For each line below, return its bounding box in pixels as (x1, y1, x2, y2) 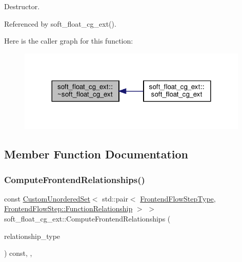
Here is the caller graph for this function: (4, 35, 133, 46)
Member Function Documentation (4, 146, 189, 162)
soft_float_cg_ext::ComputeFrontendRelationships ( (4, 213, 171, 224)
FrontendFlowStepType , (140, 193, 216, 204)
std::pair (102, 193, 128, 204)
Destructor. (4, 1, 40, 11)
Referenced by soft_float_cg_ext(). (4, 18, 116, 29)
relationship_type (4, 230, 60, 241)
